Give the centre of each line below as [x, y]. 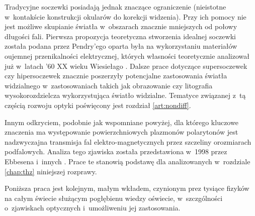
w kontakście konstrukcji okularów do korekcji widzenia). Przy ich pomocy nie [125, 16]
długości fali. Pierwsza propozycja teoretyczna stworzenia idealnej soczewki [120, 36]
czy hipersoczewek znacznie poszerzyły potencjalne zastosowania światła [116, 76]
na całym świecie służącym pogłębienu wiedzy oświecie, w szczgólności [114, 198]
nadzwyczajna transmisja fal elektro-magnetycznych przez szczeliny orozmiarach [128, 141]
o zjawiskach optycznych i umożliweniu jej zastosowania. [93, 208]
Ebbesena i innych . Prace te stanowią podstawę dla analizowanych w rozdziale [127, 161]
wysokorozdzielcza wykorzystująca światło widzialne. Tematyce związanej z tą [125, 95]
